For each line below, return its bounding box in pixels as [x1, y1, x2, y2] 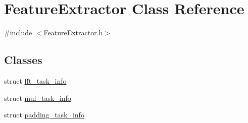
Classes [4, 52, 42, 68]
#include [4, 27, 32, 38]
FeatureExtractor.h [43, 27, 103, 38]
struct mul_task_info [4, 92, 71, 103]
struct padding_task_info [4, 109, 84, 120]
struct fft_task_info [4, 75, 67, 86]
